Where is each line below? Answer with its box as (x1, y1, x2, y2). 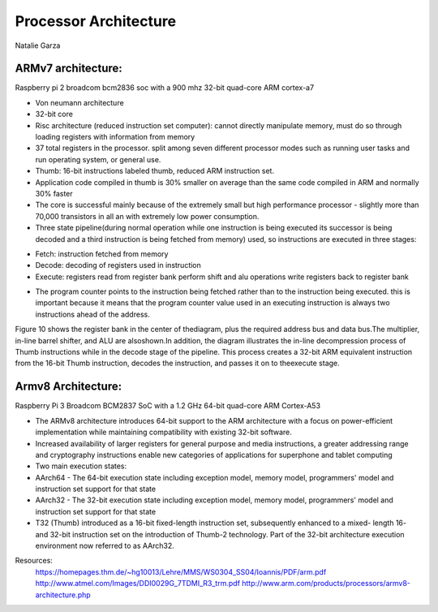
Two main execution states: (35, 461, 127, 471)
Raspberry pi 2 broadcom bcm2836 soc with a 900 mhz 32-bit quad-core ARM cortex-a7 (15, 83, 315, 93)
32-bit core (35, 110, 73, 119)
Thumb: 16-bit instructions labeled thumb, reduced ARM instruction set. (35, 166, 275, 176)
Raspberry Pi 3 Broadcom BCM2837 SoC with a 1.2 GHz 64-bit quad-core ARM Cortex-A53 (15, 401, 320, 411)
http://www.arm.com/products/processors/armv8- (242, 579, 411, 588)
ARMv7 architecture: (15, 62, 123, 75)
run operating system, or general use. (35, 154, 161, 164)
